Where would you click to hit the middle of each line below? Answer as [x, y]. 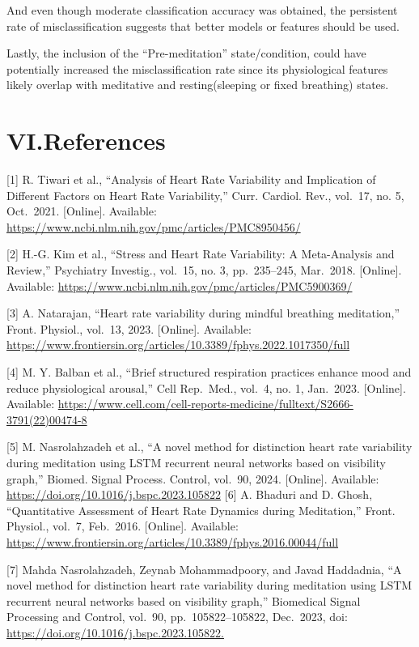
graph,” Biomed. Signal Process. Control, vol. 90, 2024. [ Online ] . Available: [193, 478]
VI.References [86, 140]
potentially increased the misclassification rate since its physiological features [197, 68]
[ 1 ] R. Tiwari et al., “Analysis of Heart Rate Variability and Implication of [191, 179]
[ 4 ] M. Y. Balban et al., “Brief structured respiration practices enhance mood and [209, 372]
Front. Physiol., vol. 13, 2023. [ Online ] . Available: [129, 328]
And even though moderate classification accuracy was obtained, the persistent [202, 10]
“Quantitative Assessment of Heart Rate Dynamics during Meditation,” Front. [201, 510]
